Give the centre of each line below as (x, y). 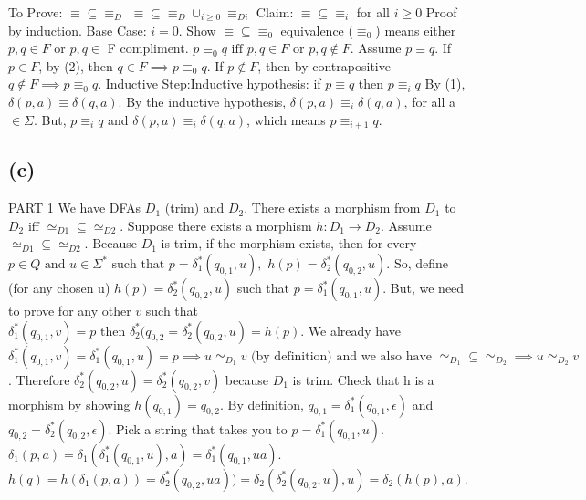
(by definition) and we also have (342, 356)
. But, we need (424, 287)
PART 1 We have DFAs (75, 208)
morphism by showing (69, 404)
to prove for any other (70, 310)
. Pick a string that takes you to (198, 428)
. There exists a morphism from (332, 208)
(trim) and (194, 208)
